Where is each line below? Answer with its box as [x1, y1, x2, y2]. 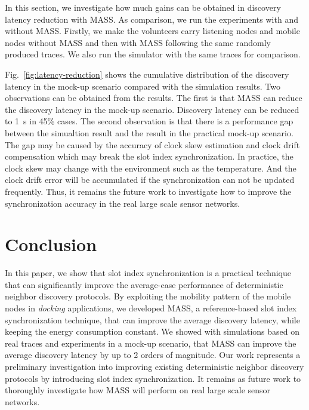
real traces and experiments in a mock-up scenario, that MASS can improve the [5, 336, 296, 349]
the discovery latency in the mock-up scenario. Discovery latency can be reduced [5, 103, 299, 115]
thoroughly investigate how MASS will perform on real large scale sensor [5, 384, 271, 396]
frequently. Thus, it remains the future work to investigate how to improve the [5, 185, 292, 197]
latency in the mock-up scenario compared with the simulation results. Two [5, 79, 281, 92]
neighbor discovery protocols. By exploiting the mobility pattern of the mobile [5, 290, 291, 302]
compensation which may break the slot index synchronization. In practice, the [5, 150, 293, 163]
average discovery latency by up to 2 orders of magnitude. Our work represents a [5, 348, 301, 361]
